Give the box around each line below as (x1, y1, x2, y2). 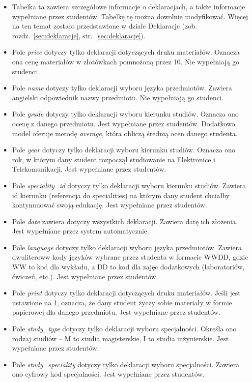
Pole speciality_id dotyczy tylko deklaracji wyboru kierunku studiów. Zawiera (12, 180, 246, 190)
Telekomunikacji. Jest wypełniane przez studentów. (12, 164, 166, 174)
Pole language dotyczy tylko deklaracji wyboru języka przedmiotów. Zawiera (12, 242, 242, 252)
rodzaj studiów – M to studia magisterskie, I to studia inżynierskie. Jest (12, 333, 229, 343)
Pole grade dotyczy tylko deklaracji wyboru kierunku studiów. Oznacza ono (12, 109, 239, 119)
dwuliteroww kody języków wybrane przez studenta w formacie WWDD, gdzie (12, 252, 248, 262)
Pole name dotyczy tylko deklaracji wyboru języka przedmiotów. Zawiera (12, 83, 232, 93)
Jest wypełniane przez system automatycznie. (12, 226, 149, 236)
